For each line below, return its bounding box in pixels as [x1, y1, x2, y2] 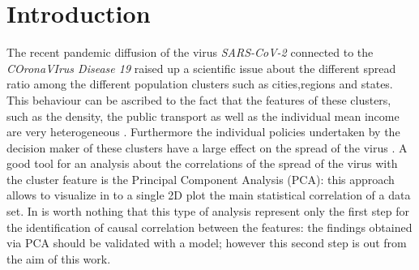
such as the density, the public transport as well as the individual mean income [6, 107, 400, 124]
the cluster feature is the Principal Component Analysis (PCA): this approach [6, 170, 395, 187]
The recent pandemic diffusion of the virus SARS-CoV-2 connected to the [6, 44, 374, 61]
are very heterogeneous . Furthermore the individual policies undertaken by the [6, 123, 400, 140]
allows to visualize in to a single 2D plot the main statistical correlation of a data [6, 186, 411, 204]
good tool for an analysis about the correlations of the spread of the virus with [6, 155, 398, 172]
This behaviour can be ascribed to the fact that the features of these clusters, [6, 91, 391, 108]
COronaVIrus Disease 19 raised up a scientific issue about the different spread [6, 59, 396, 76]
